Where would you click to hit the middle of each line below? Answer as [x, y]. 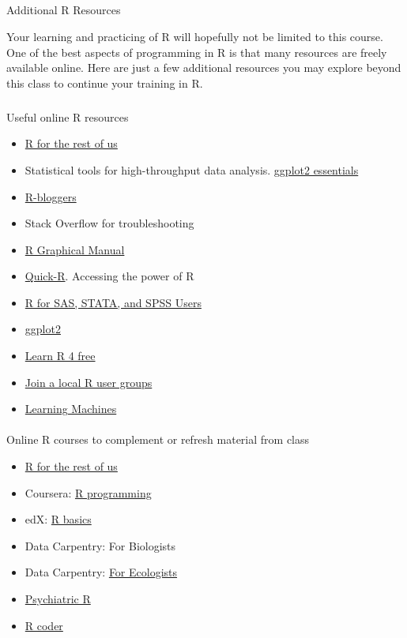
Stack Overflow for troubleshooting [109, 223]
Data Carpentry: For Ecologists [101, 572]
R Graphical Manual [75, 249]
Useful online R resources [68, 116]
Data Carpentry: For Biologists [100, 545]
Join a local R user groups [89, 382]
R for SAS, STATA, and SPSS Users [113, 302]
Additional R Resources [64, 10]
